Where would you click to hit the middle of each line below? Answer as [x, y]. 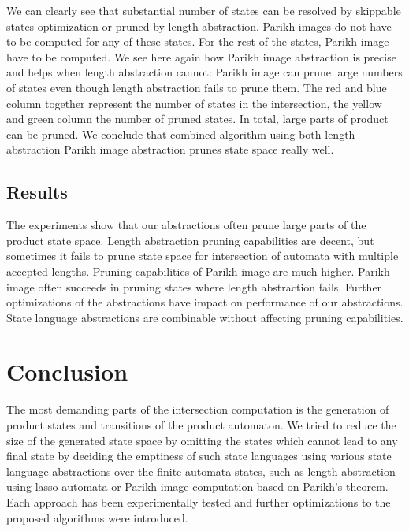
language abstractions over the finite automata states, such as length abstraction [201, 471]
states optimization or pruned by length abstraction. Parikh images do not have [199, 26]
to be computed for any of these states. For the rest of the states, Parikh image [198, 41]
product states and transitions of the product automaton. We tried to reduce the [201, 425]
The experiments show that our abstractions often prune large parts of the [186, 225]
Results [37, 192]
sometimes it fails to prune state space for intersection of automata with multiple [203, 256]
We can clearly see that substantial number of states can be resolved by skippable [204, 10]
